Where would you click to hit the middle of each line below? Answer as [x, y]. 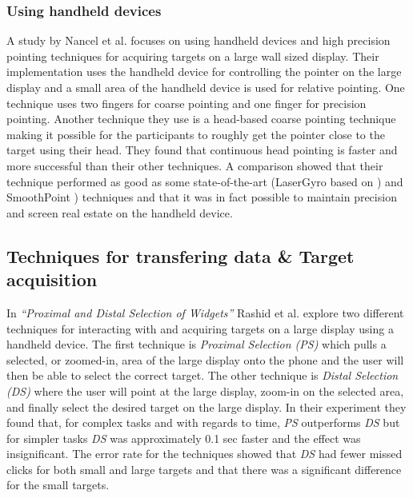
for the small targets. [58, 485]
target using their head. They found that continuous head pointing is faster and [202, 150]
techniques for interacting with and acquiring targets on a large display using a [200, 328]
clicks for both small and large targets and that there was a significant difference [204, 469]
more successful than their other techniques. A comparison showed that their [195, 165]
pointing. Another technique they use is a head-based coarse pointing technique [201, 119]
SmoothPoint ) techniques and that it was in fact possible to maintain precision [202, 197]
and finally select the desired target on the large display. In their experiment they [206, 406]
